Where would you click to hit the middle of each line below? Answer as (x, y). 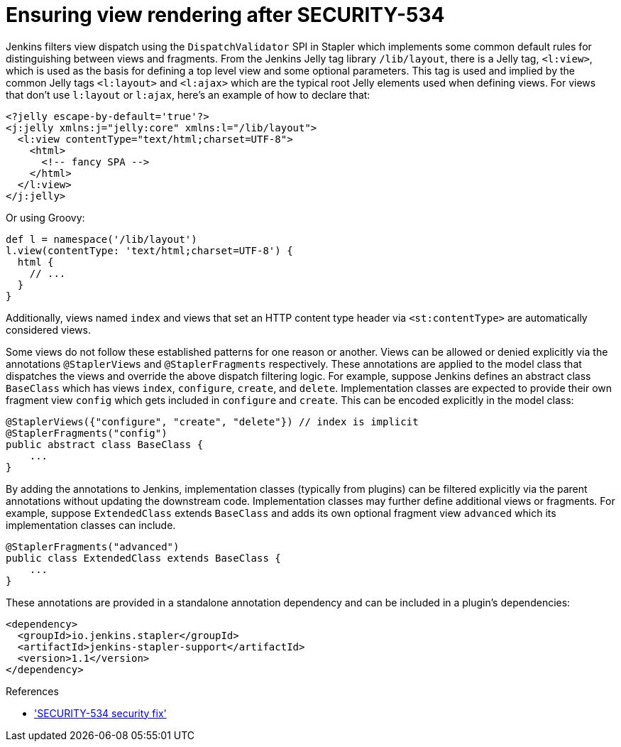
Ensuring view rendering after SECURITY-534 (225, 15)
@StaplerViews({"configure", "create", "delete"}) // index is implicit (212, 421)
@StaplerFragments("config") (87, 433)
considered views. (48, 329)
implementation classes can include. (91, 525)
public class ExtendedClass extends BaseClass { (143, 558)
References (32, 691)
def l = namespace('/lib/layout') (101, 239)
